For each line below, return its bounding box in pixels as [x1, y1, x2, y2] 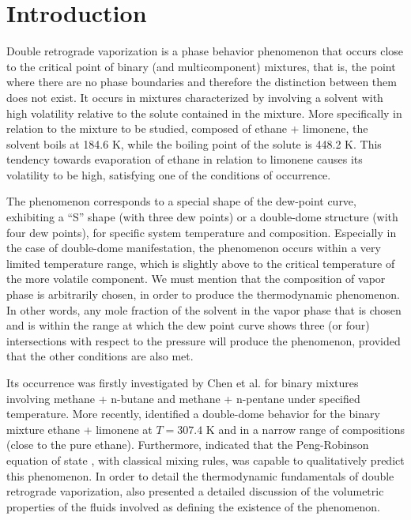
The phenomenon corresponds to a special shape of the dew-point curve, [6, 193, 356, 209]
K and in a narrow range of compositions [205, 420, 405, 437]
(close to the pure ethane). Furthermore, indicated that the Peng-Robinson [6, 436, 369, 453]
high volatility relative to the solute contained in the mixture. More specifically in [6, 104, 402, 121]
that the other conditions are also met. [6, 348, 194, 364]
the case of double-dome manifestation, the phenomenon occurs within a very [6, 239, 381, 256]
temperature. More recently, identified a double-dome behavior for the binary [6, 405, 380, 422]
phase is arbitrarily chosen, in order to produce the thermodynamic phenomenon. [6, 286, 400, 303]
